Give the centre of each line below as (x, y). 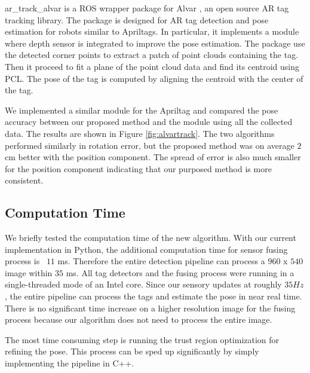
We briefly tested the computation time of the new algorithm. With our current (151, 238)
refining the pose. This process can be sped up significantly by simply (132, 351)
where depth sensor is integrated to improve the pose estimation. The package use (155, 43)
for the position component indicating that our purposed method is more (138, 168)
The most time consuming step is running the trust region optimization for (142, 339)
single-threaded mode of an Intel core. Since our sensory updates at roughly (143, 284)
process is (22, 261)
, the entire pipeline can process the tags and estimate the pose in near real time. (154, 296)
